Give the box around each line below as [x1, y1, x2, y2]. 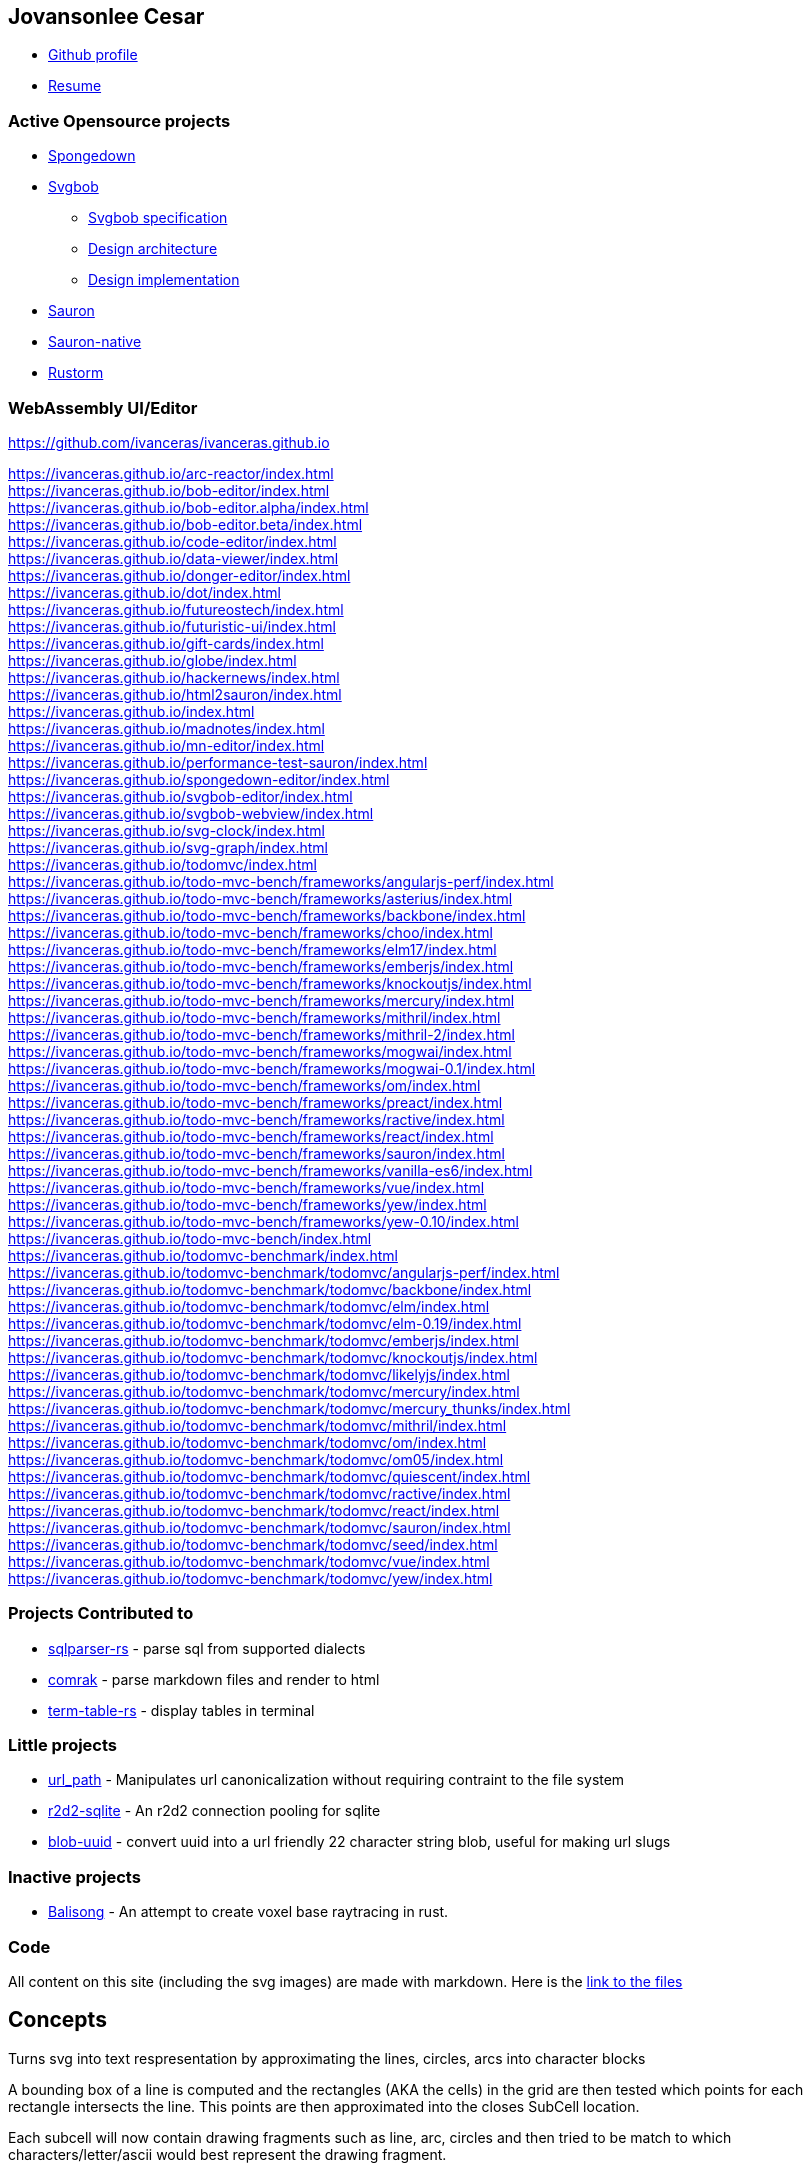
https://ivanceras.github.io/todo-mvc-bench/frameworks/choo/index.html [8, 923, 493, 941]
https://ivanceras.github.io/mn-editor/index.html [8, 736, 325, 754]
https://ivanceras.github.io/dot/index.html [8, 583, 281, 601]
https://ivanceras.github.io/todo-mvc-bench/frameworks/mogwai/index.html [8, 1042, 512, 1060]
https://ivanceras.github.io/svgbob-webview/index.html [8, 804, 374, 822]
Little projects [8, 1735, 118, 1756]
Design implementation [88, 271, 240, 289]
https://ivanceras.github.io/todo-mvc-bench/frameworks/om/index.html [8, 1076, 481, 1094]
